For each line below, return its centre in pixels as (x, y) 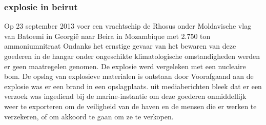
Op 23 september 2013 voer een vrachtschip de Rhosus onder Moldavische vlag (128, 26)
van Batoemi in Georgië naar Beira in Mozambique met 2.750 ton (107, 36)
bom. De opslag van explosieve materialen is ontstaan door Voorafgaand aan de (129, 76)
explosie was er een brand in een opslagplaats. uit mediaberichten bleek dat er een (133, 86)
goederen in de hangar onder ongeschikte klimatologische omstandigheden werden (132, 56)
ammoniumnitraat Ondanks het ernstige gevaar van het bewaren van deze (120, 46)
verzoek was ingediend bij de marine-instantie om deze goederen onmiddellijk (125, 96)
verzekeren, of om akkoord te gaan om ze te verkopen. (89, 116)
